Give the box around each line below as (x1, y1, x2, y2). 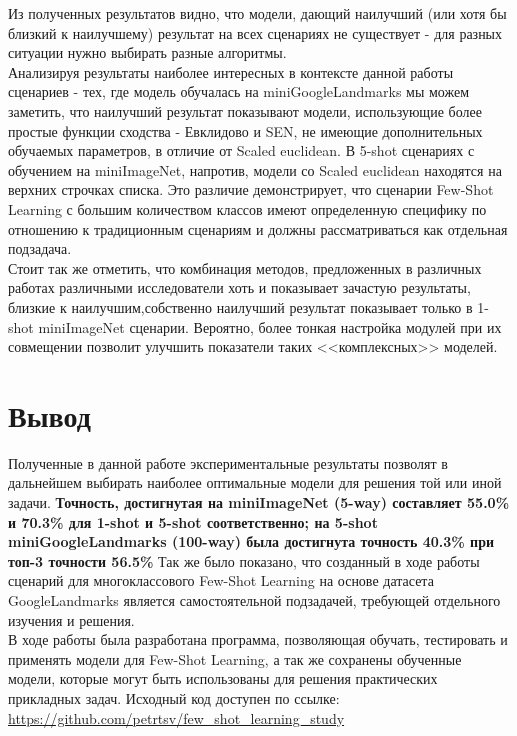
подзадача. (8, 238, 72, 259)
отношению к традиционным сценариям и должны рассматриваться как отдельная (8, 218, 508, 239)
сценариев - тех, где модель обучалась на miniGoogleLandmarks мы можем (8, 81, 470, 102)
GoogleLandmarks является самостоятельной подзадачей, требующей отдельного (8, 589, 501, 610)
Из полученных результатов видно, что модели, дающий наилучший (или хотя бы (8, 3, 507, 23)
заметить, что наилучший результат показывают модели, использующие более (8, 100, 482, 121)
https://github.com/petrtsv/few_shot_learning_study (8, 707, 345, 728)
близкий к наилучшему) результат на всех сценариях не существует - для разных (8, 22, 503, 43)
